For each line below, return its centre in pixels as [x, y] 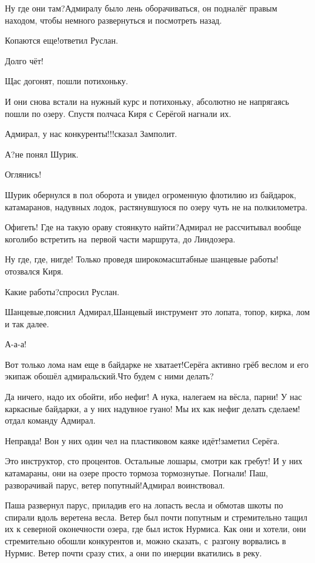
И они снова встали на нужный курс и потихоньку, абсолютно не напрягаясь [147, 101]
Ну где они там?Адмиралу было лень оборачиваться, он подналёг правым [141, 8]
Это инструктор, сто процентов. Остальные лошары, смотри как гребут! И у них [154, 461]
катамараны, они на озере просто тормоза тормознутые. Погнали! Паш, [137, 473]
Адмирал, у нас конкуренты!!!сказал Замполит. [91, 134]
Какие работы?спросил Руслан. [62, 291]
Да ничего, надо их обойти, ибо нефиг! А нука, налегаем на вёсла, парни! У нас [154, 397]
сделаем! [284, 408]
